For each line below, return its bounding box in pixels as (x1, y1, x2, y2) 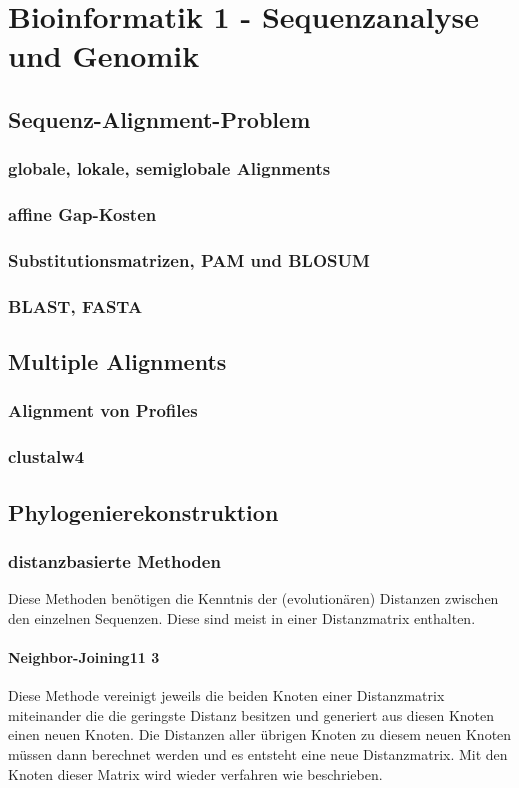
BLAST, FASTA (8, 293, 143, 318)
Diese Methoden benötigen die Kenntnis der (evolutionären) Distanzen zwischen (8, 588, 499, 609)
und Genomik (8, 35, 200, 76)
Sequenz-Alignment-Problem (8, 103, 311, 134)
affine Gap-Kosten (8, 202, 157, 227)
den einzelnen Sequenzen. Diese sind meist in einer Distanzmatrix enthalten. (8, 607, 476, 628)
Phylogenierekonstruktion (8, 496, 279, 527)
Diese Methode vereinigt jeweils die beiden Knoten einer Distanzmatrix (8, 685, 445, 706)
